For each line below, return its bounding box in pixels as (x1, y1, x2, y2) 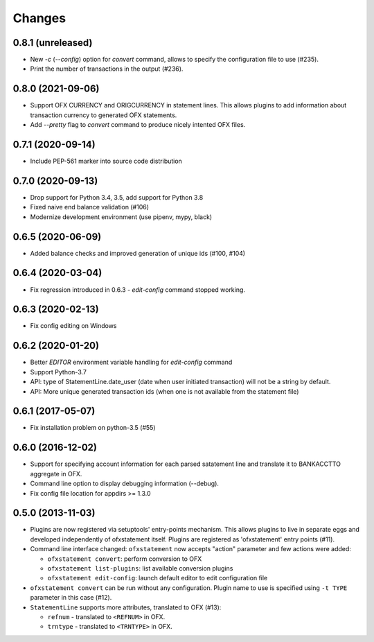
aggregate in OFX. (30, 469, 82, 478)
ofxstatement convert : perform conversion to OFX (47, 555, 202, 563)
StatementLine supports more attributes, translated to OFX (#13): (30, 603, 222, 611)
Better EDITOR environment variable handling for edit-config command (30, 358, 233, 367)
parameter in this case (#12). (30, 593, 112, 602)
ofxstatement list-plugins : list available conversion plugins (47, 564, 233, 572)
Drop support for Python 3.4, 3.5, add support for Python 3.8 (30, 193, 204, 201)
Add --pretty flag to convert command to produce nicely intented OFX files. (30, 121, 246, 129)
